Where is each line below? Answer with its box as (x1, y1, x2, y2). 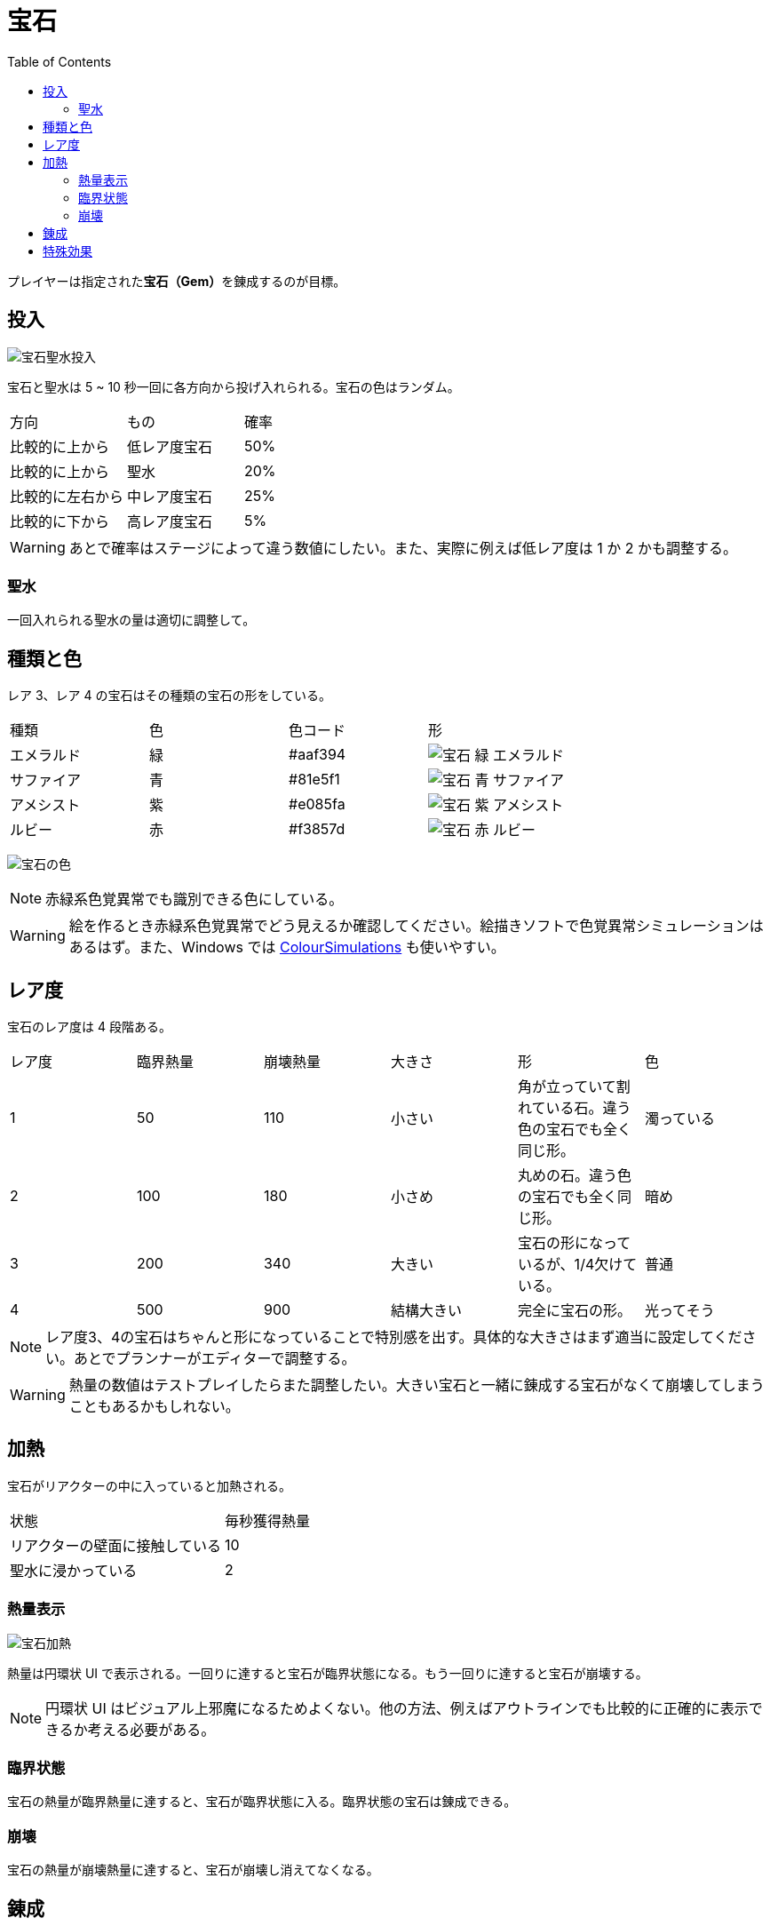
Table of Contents (7, 53, 112, 69)
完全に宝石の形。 (517, 1301, 631, 1320)
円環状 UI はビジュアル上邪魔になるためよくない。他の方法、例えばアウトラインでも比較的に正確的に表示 (45, 1699, 749, 1717)
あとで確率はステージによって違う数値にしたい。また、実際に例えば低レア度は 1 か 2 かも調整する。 (68, 538, 737, 557)
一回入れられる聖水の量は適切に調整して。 (7, 612, 256, 628)
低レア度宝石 (127, 437, 213, 456)
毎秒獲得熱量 (225, 1511, 311, 1530)
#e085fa (289, 795, 345, 814)
